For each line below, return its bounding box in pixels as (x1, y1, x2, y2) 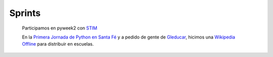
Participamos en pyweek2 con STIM (22, 25, 98, 31)
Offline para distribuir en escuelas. (22, 41, 94, 47)
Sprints (9, 7, 41, 18)
